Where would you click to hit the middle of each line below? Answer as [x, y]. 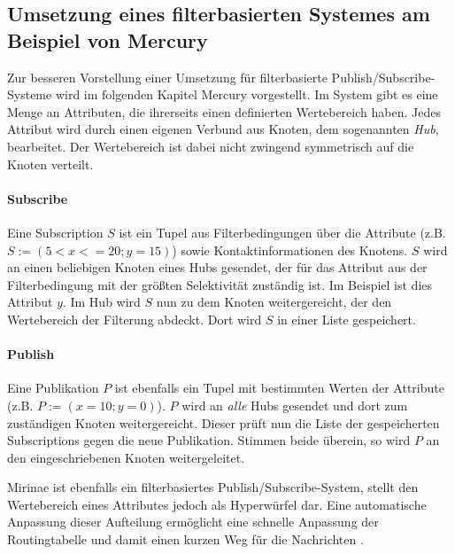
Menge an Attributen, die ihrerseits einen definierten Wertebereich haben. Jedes [224, 111]
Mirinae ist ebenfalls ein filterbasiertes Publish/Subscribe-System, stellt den [213, 487]
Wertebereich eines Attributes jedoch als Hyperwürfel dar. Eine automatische [217, 504]
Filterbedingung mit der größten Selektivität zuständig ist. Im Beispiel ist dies [220, 284]
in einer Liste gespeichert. [347, 319]
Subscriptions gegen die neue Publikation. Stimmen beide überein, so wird [209, 440]
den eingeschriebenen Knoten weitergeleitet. [126, 457]
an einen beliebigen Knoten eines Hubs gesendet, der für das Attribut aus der [217, 267]
